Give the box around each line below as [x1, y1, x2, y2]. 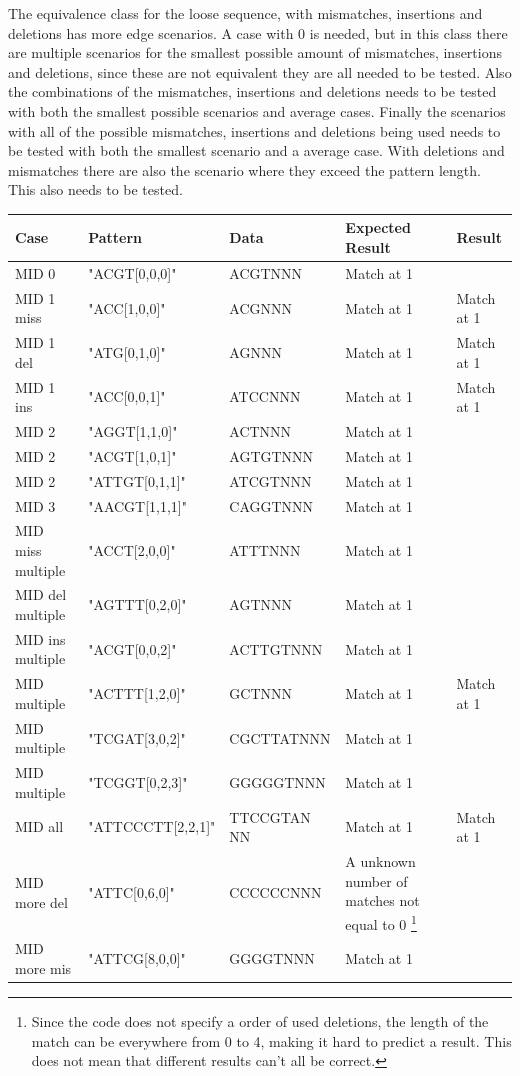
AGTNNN [229, 594, 292, 615]
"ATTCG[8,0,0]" [88, 948, 186, 969]
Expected [345, 217, 411, 238]
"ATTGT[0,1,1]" [88, 470, 186, 491]
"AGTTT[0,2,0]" [88, 594, 187, 615]
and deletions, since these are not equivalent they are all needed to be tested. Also [8, 61, 512, 82]
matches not [345, 890, 420, 911]
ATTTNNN [229, 540, 301, 560]
